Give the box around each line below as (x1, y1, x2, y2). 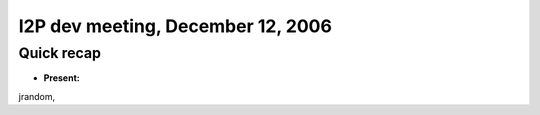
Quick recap (18, 44, 102, 62)
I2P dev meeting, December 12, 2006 (18, 15, 332, 37)
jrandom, (18, 90, 56, 102)
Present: (43, 72, 80, 84)
